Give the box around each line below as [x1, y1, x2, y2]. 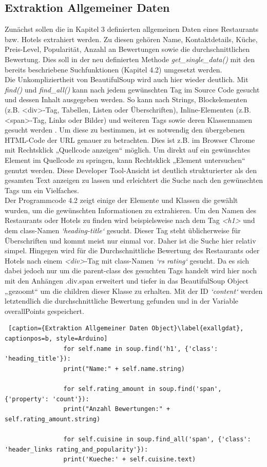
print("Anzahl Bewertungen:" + [63, 405, 170, 413]
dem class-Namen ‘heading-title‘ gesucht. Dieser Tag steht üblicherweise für [5, 225, 241, 236]
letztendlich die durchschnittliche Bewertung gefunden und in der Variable [5, 295, 239, 306]
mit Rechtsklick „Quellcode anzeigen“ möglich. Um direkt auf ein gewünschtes [5, 144, 251, 155]
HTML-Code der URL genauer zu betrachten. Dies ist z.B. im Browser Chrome [5, 134, 255, 145]
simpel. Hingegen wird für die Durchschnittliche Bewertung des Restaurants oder [5, 245, 260, 256]
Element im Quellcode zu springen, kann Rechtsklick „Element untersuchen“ [5, 154, 245, 165]
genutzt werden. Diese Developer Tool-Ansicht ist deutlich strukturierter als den [5, 164, 257, 175]
